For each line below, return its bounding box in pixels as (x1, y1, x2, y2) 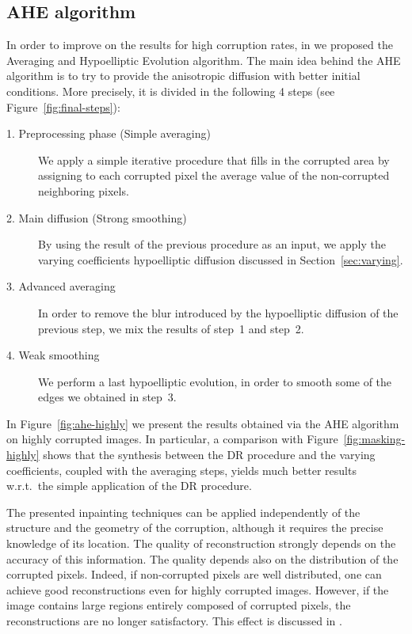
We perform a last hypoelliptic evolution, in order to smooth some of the (38, 373, 392, 389)
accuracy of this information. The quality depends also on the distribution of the (6, 550, 399, 567)
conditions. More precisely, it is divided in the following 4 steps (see (6, 82, 335, 99)
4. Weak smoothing (6, 347, 100, 363)
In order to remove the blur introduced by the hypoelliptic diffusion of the (38, 304, 399, 321)
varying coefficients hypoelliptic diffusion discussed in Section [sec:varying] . (38, 251, 403, 268)
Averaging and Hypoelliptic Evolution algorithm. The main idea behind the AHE (6, 51, 401, 68)
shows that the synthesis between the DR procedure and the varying (43, 446, 376, 463)
